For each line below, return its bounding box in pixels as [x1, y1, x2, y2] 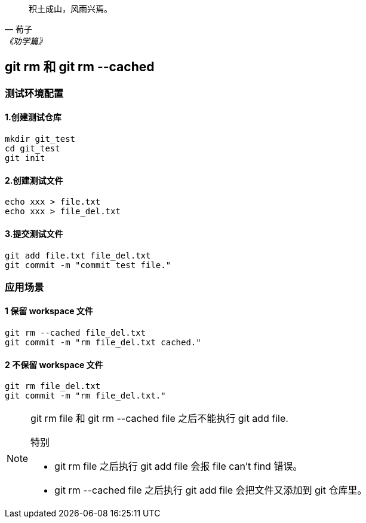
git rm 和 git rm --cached [5, 59, 155, 75]
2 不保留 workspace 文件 [5, 359, 103, 370]
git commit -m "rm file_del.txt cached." [5, 337, 201, 348]
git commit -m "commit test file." [5, 260, 171, 270]
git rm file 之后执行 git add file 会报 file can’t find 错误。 [54, 460, 303, 473]
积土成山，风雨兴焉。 [29, 4, 112, 14]
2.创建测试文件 [5, 175, 63, 186]
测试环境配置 [5, 87, 64, 99]
